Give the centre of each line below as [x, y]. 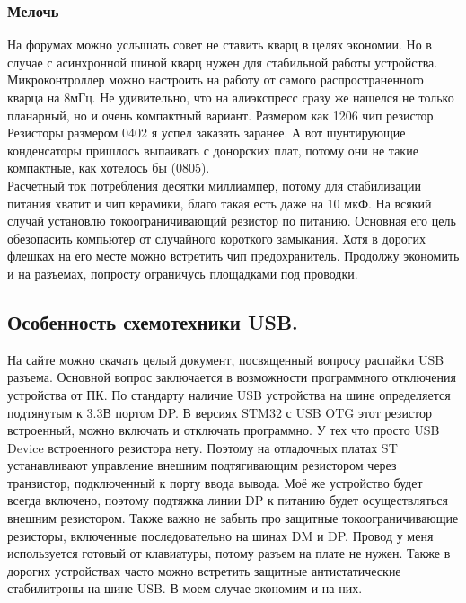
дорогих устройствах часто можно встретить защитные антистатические [204, 570]
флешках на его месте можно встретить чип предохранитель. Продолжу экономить [233, 256]
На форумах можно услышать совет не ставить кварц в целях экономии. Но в [220, 44]
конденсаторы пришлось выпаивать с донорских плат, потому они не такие [213, 150]
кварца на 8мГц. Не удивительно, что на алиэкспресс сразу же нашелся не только [231, 97]
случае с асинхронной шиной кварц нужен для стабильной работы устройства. [223, 62]
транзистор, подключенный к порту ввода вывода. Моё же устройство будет [215, 482]
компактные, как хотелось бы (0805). [109, 168]
